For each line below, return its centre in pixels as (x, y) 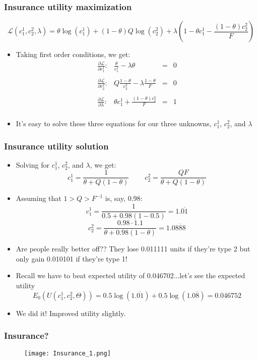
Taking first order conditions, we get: (73, 54)
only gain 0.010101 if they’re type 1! (72, 258)
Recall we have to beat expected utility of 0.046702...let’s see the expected (131, 275)
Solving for (33, 164)
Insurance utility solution (56, 146)
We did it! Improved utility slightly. (71, 313)
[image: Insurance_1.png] (68, 354)
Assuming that (39, 198)
